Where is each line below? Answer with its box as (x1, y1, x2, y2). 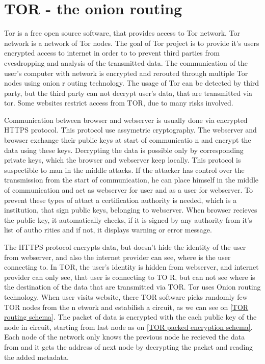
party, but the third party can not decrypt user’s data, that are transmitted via (4, 87, 253, 98)
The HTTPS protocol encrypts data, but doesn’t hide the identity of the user (4, 242, 246, 252)
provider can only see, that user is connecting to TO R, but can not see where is (4, 271, 255, 282)
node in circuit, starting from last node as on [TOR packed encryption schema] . (4, 321, 253, 332)
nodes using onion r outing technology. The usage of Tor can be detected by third (4, 77, 259, 88)
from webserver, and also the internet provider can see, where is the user (4, 251, 231, 262)
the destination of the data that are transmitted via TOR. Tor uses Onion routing (4, 281, 261, 292)
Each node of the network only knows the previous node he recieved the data (4, 331, 245, 342)
